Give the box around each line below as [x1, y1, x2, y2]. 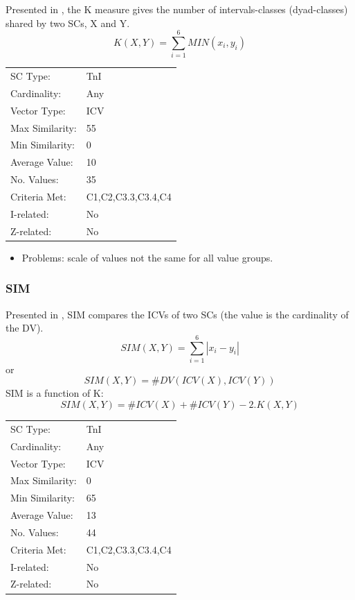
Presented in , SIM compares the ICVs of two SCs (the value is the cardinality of [6, 307, 349, 321]
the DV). [6, 320, 44, 335]
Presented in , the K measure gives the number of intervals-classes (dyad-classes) [6, 2, 348, 16]
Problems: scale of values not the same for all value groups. [21, 250, 273, 264]
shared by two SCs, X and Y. [6, 15, 130, 30]
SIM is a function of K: [6, 386, 104, 400]
